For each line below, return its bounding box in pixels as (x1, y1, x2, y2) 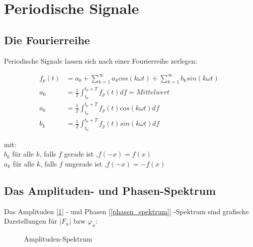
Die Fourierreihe (4, 32, 90, 47)
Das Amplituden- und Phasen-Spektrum (4, 182, 216, 198)
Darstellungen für (4, 216, 57, 226)
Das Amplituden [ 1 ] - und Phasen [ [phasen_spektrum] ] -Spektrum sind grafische (4, 206, 249, 216)
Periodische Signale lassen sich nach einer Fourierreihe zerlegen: (4, 55, 197, 66)
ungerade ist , (65, 158, 106, 168)
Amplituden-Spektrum (24, 234, 92, 244)
